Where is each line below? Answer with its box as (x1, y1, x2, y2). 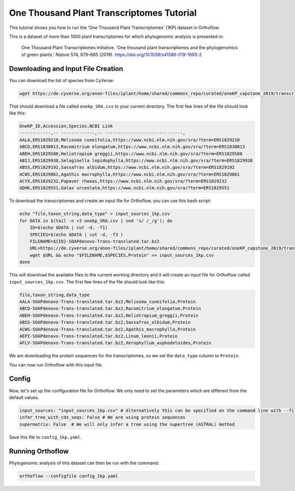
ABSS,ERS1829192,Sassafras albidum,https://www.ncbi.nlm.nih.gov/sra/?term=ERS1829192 (19, 165, 235, 170)
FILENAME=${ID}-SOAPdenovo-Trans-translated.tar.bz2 (29, 239, 160, 245)
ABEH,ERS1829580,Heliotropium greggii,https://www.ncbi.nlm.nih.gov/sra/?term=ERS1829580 (19, 151, 243, 156)
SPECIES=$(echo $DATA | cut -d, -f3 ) (29, 232, 123, 237)
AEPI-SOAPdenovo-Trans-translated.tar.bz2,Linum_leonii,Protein (19, 333, 178, 339)
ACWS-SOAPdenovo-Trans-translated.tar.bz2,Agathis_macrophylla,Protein (19, 326, 196, 332)
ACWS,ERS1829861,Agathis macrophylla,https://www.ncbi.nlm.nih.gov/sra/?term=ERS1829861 (19, 171, 240, 177)
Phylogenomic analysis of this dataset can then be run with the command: (9, 460, 159, 466)
